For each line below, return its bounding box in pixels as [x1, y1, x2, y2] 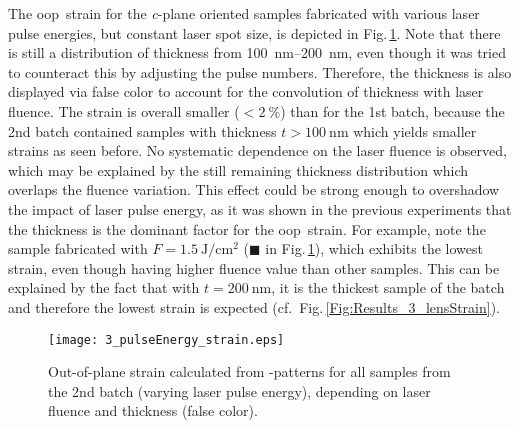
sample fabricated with [8, 238, 148, 259]
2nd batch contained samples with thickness [8, 120, 277, 141]
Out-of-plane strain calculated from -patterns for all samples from [48, 361, 451, 382]
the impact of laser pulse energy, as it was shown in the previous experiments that [8, 198, 512, 219]
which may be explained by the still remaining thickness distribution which [8, 159, 469, 180]
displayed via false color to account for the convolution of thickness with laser [8, 81, 484, 102]
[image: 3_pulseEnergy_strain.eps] [48, 332, 285, 347]
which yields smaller [353, 120, 477, 141]
